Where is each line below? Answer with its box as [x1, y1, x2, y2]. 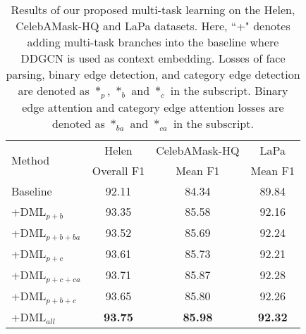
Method [11, 152, 50, 169]
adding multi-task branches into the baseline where [27, 34, 279, 50]
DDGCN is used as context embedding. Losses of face [20, 50, 286, 66]
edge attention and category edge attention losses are [22, 98, 284, 115]
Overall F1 [92, 162, 145, 179]
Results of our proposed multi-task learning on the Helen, [11, 1, 295, 18]
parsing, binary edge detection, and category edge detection [6, 66, 300, 82]
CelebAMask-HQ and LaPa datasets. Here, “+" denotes [16, 18, 290, 34]
